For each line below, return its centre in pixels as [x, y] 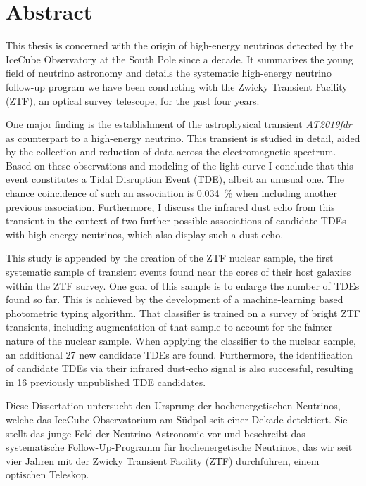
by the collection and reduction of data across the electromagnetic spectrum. [171, 152]
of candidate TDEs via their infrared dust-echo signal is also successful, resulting [180, 368]
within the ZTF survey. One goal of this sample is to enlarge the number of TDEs [183, 285]
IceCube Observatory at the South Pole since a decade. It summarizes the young [179, 59]
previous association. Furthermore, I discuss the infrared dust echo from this [170, 206]
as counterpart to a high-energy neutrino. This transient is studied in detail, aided [183, 138]
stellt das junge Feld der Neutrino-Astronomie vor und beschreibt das [156, 433]
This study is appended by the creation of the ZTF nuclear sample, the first [170, 258]
